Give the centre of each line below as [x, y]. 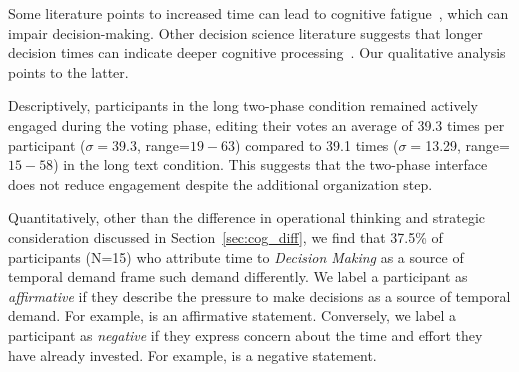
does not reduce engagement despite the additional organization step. [220, 183]
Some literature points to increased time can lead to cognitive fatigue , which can [258, 13]
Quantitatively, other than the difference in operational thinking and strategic [247, 217]
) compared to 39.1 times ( [317, 144]
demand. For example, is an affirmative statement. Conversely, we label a [232, 315]
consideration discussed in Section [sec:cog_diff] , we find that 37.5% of [225, 236]
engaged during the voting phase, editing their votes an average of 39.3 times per [256, 124]
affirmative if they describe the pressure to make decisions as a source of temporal [259, 295]
